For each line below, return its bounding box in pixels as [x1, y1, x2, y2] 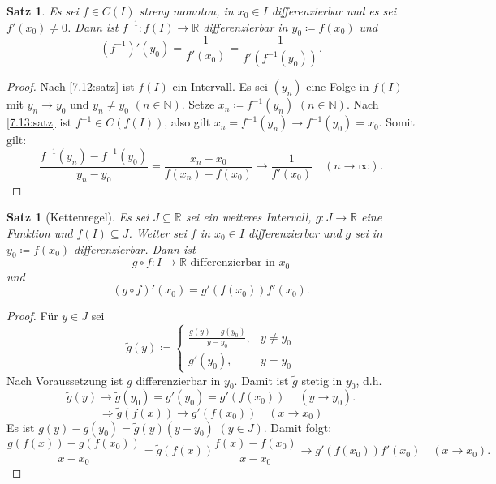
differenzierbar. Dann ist [74, 240, 196, 257]
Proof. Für [6, 307, 58, 324]
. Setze [181, 96, 215, 113]
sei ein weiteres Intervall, [185, 208, 312, 225]
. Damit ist [234, 371, 289, 388]
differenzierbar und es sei [271, 2, 396, 19]
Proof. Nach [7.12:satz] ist [6, 78, 135, 95]
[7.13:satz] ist [6, 114, 72, 131]
